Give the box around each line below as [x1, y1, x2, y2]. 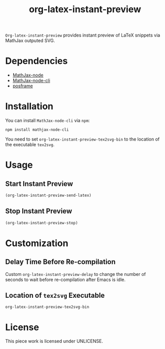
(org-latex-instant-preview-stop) [5, 220, 78, 225]
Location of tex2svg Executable [5, 291, 105, 300]
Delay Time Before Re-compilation [5, 258, 116, 266]
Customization [5, 237, 68, 249]
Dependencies [5, 55, 68, 67]
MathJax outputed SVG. [5, 38, 55, 44]
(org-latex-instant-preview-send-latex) [5, 193, 92, 198]
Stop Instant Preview [5, 207, 72, 216]
